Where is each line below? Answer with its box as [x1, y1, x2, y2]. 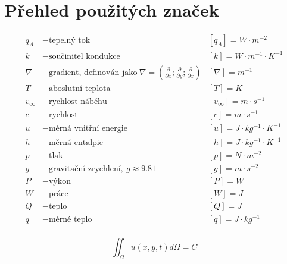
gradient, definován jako [48, 68, 138, 77]
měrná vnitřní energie [48, 124, 127, 133]
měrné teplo [48, 215, 92, 224]
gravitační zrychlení [48, 165, 121, 174]
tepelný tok [48, 36, 91, 45]
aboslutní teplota [48, 84, 111, 93]
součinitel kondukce [48, 52, 120, 61]
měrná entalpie [48, 139, 103, 147]
